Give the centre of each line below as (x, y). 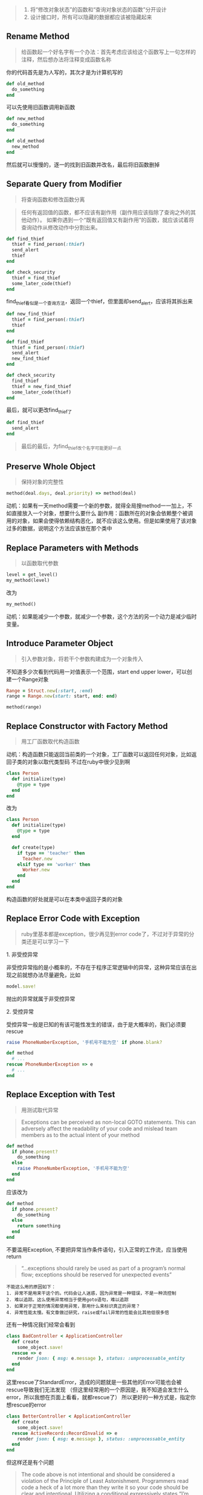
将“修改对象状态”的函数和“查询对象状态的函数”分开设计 (98, 9)
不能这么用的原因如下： (31, 1287)
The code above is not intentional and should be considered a (98, 1474)
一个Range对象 (30, 679)
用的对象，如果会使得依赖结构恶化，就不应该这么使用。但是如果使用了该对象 (101, 521)
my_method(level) (28, 581)
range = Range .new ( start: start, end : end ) (62, 696)
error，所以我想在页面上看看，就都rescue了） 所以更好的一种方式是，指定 (98, 1398)
